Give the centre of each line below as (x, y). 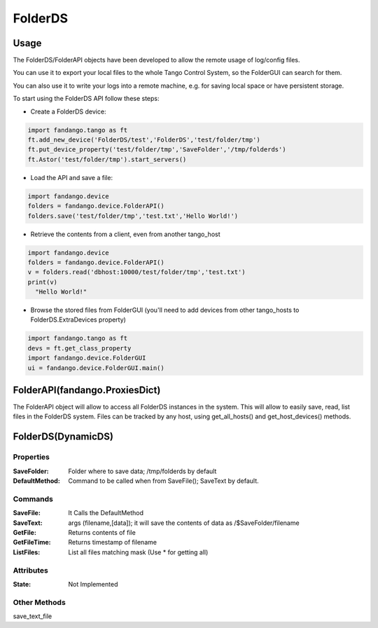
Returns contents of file (102, 532)
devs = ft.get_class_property (79, 348)
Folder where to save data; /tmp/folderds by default (142, 471)
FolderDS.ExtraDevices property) (78, 320)
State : (22, 584)
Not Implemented (93, 584)
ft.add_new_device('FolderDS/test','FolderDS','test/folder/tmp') (144, 140)
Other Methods (39, 602)
